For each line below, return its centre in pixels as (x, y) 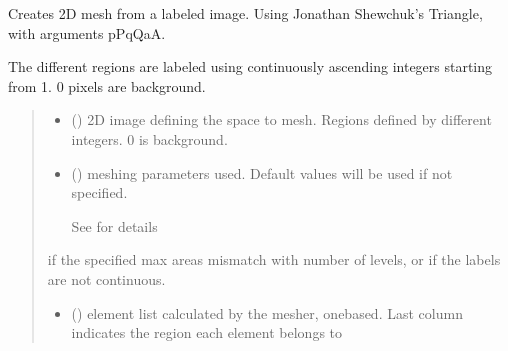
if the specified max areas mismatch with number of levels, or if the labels (274, 259)
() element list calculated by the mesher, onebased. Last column (267, 312)
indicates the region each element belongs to (207, 332)
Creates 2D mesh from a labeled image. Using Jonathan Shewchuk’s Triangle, (245, 13)
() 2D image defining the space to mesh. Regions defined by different (281, 119)
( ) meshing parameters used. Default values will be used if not (262, 172)
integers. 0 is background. (149, 138)
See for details (114, 225)
